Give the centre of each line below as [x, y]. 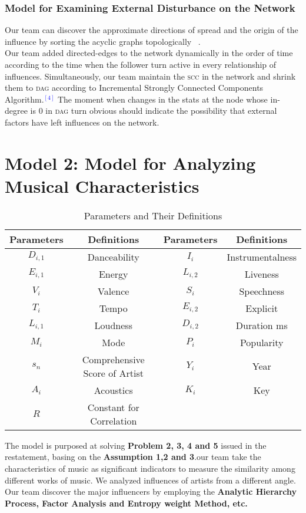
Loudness [113, 325]
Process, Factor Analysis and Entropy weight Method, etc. [126, 503]
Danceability [113, 256]
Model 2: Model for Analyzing [130, 162]
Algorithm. [24, 99]
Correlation [114, 420]
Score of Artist [113, 373]
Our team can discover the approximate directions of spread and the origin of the [152, 30]
